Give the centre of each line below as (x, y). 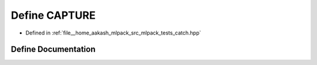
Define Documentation (53, 49)
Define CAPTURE (53, 15)
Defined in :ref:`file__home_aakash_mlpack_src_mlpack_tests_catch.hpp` (113, 33)
